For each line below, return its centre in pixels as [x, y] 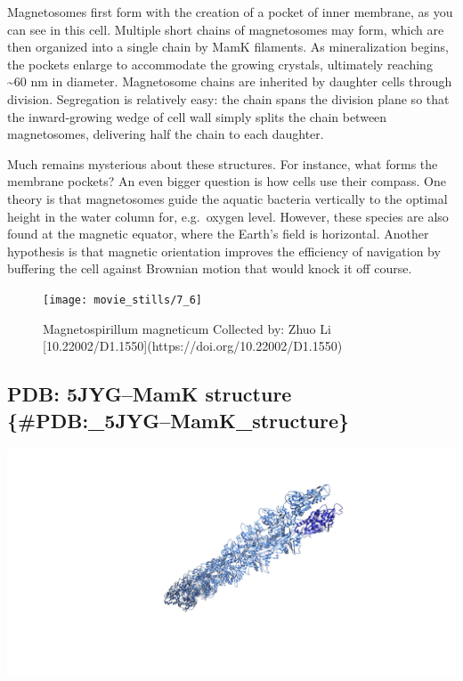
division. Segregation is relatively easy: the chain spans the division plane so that [228, 98]
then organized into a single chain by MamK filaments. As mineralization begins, [228, 47]
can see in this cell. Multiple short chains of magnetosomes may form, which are [226, 29]
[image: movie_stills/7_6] [122, 300]
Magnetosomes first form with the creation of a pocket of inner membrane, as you [230, 12]
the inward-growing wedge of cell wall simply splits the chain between [197, 116]
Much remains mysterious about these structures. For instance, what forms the [223, 163]
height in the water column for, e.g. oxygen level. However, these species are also [228, 216]
